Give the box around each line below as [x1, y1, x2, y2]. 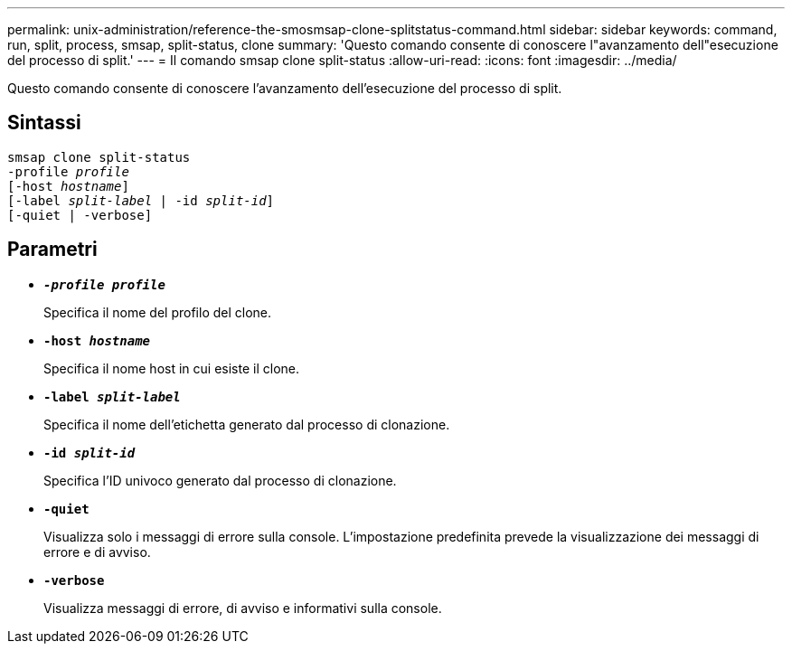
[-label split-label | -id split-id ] [7, 193, 275, 208]
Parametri [7, 238, 98, 261]
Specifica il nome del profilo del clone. [43, 304, 272, 320]
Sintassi [7, 111, 81, 135]
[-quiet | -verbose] [7, 207, 153, 222]
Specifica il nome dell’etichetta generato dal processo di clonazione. [43, 416, 450, 432]
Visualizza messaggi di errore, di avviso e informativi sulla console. [43, 599, 442, 616]
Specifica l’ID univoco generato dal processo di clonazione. [43, 472, 397, 488]
